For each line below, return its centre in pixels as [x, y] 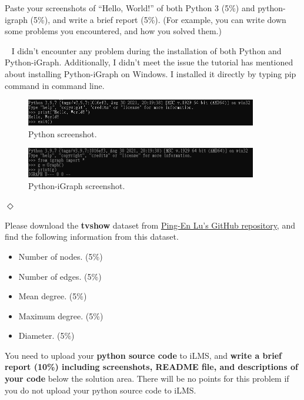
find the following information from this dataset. [92, 237]
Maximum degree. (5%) [61, 315]
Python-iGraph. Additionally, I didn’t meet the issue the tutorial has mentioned [149, 62]
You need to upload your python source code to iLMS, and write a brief [143, 355]
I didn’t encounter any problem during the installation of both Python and [146, 50]
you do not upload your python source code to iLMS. [101, 390]
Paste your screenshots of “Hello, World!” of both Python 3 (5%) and [130, 8]
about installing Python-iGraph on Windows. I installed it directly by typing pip [151, 73]
